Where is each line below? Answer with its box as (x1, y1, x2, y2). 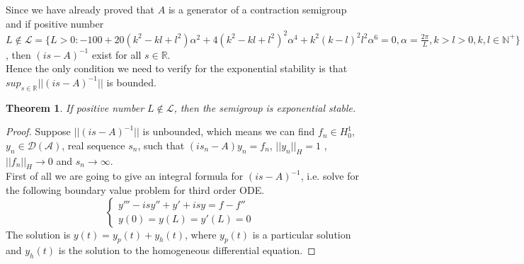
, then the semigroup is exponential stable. (173, 100, 356, 115)
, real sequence (62, 137, 125, 152)
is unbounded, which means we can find (142, 124, 315, 139)
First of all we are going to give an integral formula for (6, 168, 244, 183)
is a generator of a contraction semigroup (168, 2, 347, 16)
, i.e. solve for (300, 168, 359, 183)
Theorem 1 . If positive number (6, 100, 144, 115)
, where (184, 226, 217, 241)
